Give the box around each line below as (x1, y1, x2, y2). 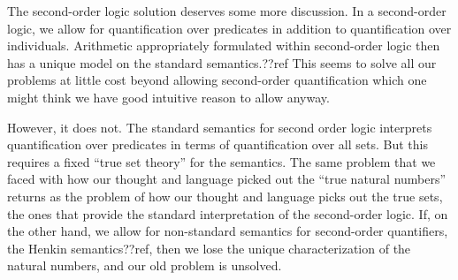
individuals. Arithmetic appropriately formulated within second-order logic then (7, 36, 440, 55)
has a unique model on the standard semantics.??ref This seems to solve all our (7, 53, 437, 72)
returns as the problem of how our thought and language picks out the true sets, (7, 186, 443, 205)
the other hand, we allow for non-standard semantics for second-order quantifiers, (7, 222, 448, 240)
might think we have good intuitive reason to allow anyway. (7, 87, 330, 106)
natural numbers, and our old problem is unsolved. (7, 256, 282, 275)
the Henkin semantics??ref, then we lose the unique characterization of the (7, 238, 411, 257)
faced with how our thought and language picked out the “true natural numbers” (7, 170, 447, 188)
